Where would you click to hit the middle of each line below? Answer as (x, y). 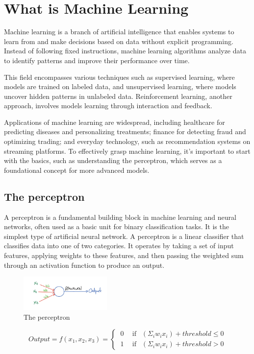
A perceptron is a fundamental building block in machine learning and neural (120, 217)
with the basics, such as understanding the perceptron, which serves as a (113, 160)
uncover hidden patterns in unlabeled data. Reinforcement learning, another (118, 96)
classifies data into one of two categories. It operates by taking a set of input (119, 246)
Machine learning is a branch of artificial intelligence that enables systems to (119, 32)
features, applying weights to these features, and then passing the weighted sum (124, 255)
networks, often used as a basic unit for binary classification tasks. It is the (116, 226)
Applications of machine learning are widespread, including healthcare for (114, 122)
